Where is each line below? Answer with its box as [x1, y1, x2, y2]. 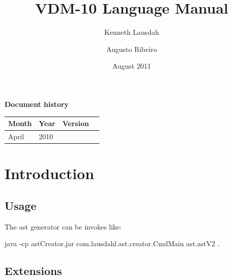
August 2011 [112, 61, 151, 71]
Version [62, 118, 89, 128]
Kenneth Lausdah [104, 27, 159, 37]
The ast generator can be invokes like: [5, 221, 122, 232]
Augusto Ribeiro [106, 43, 157, 54]
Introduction [5, 163, 94, 184]
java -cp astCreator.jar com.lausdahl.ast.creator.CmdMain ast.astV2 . [5, 238, 220, 249]
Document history [5, 98, 69, 109]
